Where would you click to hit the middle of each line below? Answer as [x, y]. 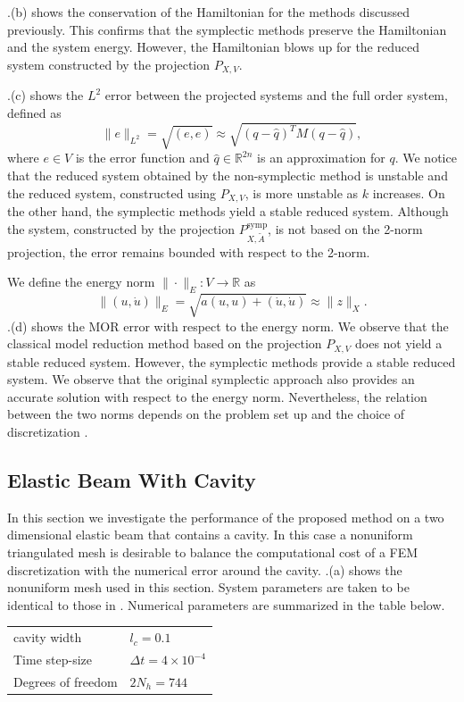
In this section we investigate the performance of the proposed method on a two [226, 517]
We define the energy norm [81, 282]
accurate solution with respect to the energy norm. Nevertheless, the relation [217, 396]
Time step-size [53, 659]
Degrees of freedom [66, 681]
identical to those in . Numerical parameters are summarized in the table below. [226, 604]
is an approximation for [321, 158]
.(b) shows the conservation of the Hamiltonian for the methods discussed [208, 12]
